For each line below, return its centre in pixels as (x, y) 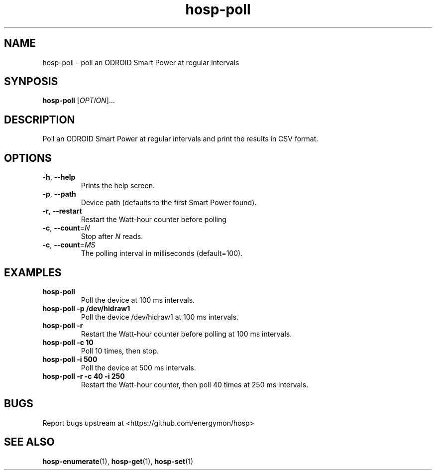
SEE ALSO (29, 442)
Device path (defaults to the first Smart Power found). (169, 203)
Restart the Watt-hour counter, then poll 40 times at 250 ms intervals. (195, 384)
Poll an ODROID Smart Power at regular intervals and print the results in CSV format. (180, 139)
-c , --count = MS (69, 245)
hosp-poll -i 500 (70, 359)
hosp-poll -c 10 (68, 342)
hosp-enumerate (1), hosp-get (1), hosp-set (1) (118, 461)
